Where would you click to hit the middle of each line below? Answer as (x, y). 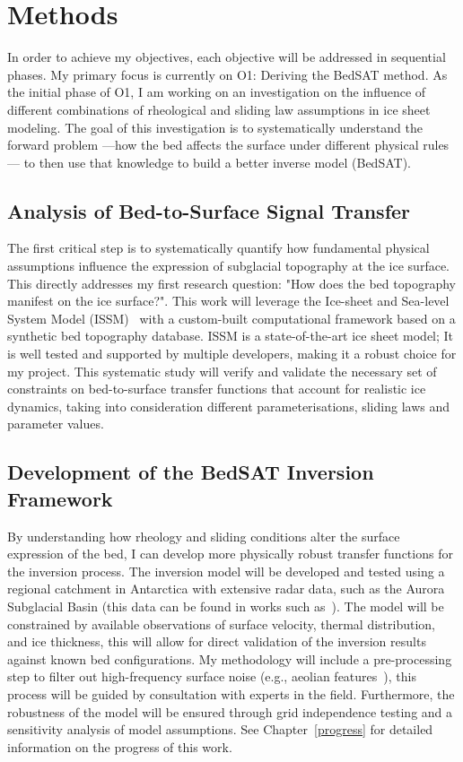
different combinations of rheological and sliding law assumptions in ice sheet (219, 109)
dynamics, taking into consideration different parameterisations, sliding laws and (228, 406)
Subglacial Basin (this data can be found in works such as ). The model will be (226, 606)
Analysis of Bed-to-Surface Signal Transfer (209, 210)
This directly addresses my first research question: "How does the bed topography (231, 283)
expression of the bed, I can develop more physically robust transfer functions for (230, 554)
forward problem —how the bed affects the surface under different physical (213, 145)
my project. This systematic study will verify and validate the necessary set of (222, 371)
